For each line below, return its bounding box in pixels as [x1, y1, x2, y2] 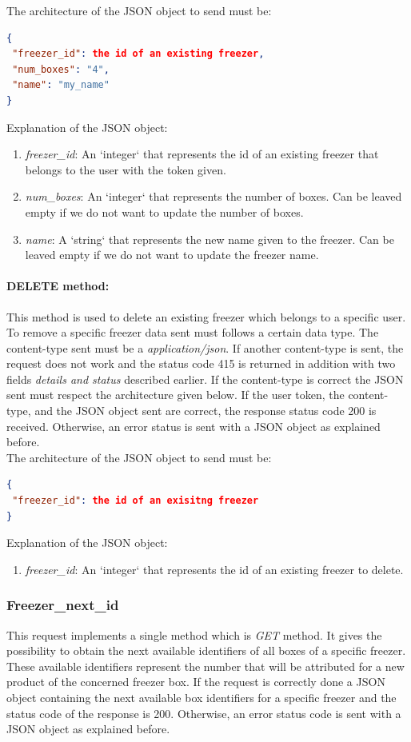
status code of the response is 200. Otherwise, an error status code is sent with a [6, 704, 401, 721]
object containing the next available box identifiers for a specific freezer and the [6, 689, 397, 706]
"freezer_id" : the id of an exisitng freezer [12, 495, 259, 507]
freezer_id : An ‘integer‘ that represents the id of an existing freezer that [25, 146, 379, 162]
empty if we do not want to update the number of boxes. [25, 203, 304, 220]
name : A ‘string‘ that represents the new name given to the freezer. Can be [25, 230, 394, 247]
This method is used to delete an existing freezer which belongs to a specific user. [6, 308, 406, 325]
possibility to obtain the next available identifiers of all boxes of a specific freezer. [6, 642, 406, 659]
